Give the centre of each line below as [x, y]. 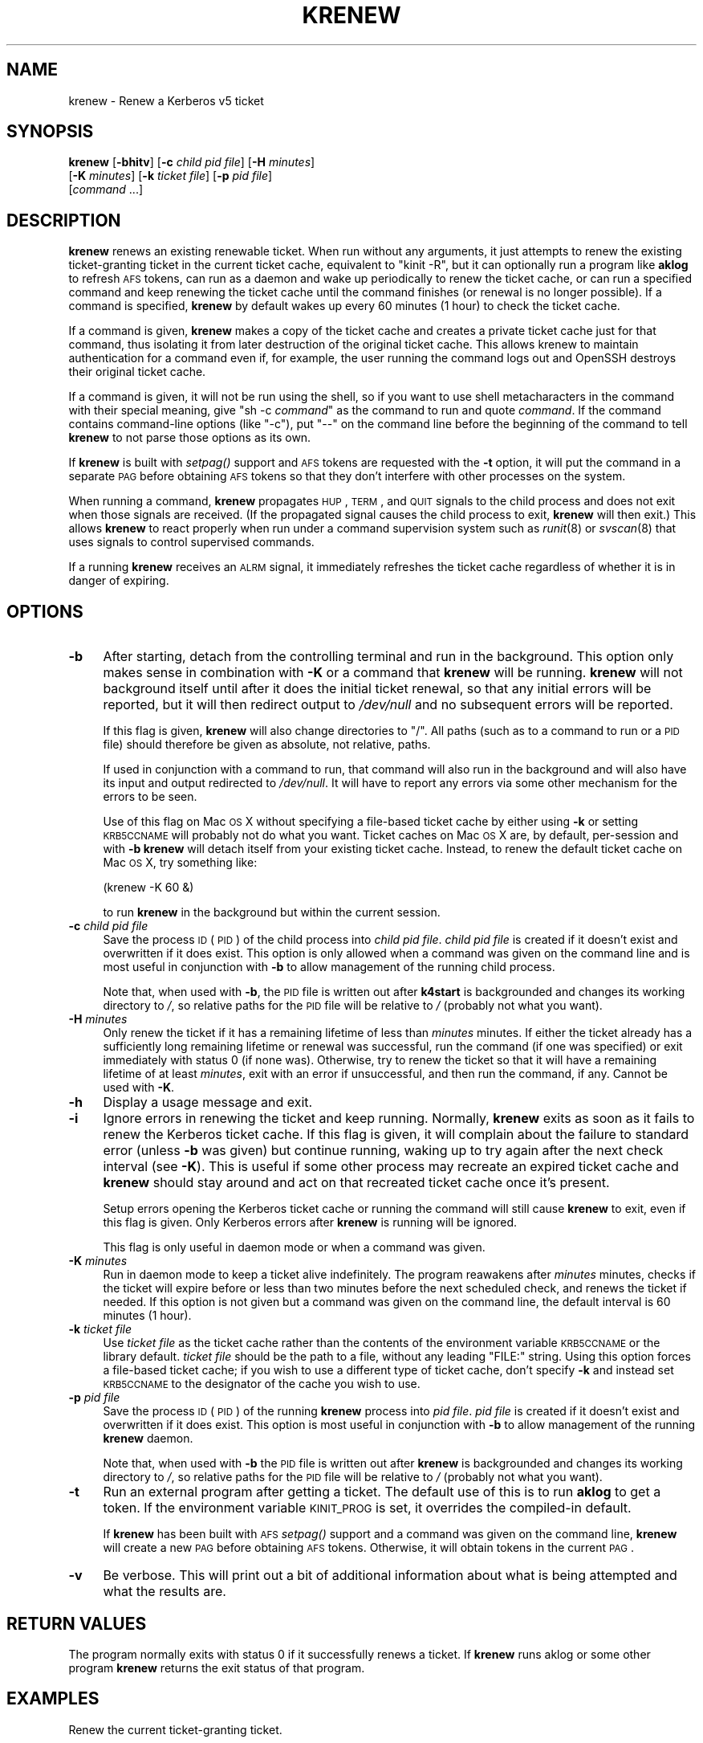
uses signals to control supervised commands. [191, 542]
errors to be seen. [150, 797]
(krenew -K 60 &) [148, 888]
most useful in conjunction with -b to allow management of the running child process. [329, 967]
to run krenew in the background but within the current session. [272, 912]
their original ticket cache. [137, 372]
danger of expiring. [119, 581]
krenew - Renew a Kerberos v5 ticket [166, 100]
